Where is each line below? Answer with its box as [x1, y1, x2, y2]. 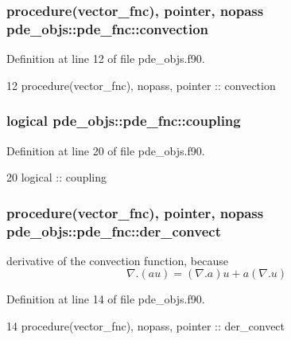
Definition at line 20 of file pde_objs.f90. [6, 142, 205, 158]
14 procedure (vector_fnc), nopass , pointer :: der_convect [6, 318, 285, 334]
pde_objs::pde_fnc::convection [6, 18, 208, 38]
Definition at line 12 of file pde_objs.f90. [6, 50, 205, 67]
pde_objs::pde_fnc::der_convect [6, 221, 221, 240]
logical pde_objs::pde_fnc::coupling [6, 111, 241, 131]
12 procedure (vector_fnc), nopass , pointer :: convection [6, 76, 276, 93]
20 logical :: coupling [6, 169, 107, 186]
